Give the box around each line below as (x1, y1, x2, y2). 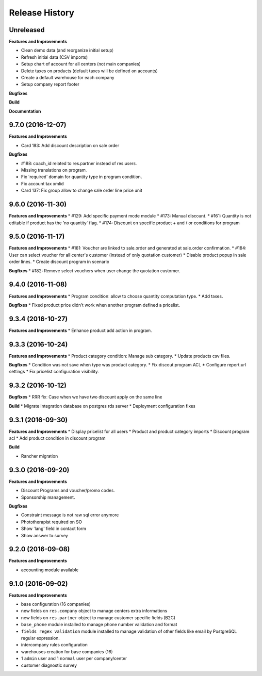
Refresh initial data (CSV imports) (21, 54, 88, 60)
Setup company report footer (21, 82, 80, 87)
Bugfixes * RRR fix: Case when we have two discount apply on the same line (9, 394, 163, 400)
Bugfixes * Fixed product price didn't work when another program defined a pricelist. (9, 302, 180, 308)
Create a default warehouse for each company (21, 75, 115, 81)
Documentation (9, 108, 41, 114)
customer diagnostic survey (21, 662, 77, 668)
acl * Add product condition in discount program (9, 435, 106, 441)
